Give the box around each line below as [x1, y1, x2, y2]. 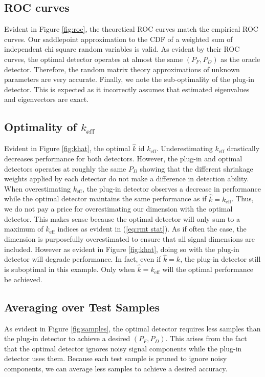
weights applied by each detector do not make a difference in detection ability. [4, 173, 249, 184]
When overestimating [4, 183, 71, 194]
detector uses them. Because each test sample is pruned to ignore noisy [4, 353, 227, 364]
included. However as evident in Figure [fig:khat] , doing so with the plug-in [4, 243, 239, 254]
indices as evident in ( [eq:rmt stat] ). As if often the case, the [57, 223, 247, 234]
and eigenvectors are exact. [4, 94, 89, 104]
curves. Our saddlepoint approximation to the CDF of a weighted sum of [4, 33, 233, 44]
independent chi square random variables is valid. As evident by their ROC [4, 44, 240, 54]
